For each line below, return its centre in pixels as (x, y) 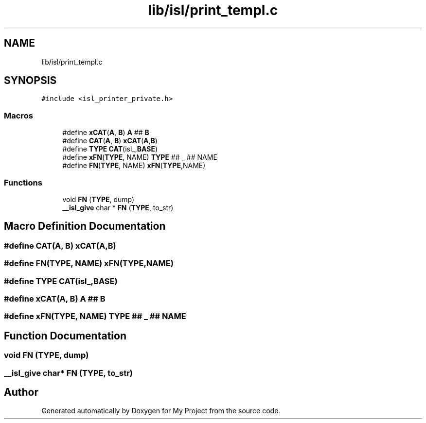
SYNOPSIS (30, 81)
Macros (18, 115)
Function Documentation (65, 336)
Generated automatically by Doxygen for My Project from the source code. (161, 411)
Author (21, 392)
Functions (23, 182)
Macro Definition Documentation (85, 226)
